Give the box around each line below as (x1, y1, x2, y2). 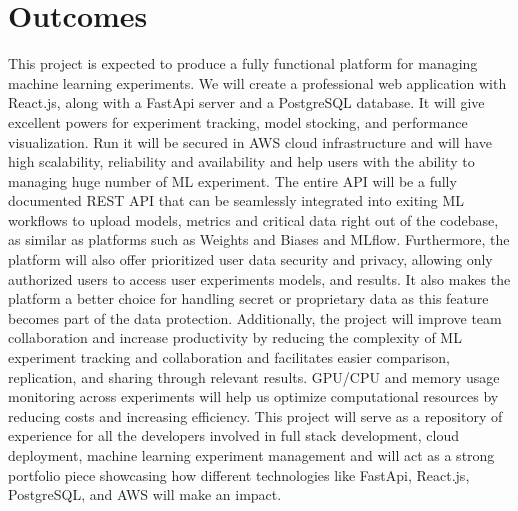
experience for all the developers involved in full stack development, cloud (8, 425, 459, 446)
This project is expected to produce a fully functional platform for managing (8, 53, 478, 74)
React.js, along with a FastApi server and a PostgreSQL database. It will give (8, 92, 485, 113)
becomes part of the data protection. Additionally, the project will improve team (8, 307, 502, 328)
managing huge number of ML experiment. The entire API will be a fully (8, 170, 457, 191)
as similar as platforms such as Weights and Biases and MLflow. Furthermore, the (8, 229, 510, 250)
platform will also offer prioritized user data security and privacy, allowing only (8, 249, 493, 270)
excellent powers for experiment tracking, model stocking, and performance (8, 111, 468, 132)
